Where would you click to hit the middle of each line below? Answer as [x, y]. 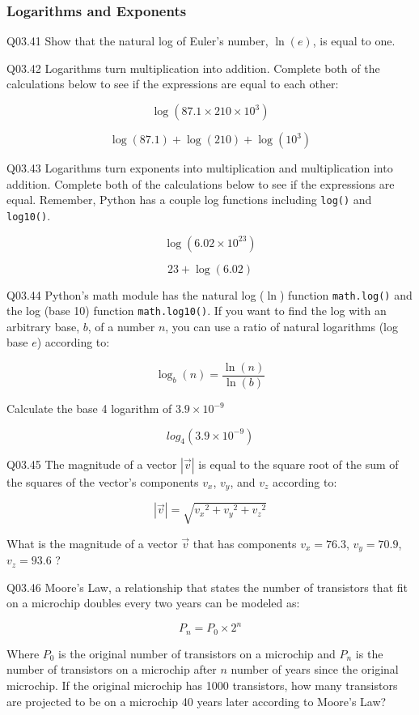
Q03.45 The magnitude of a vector [92, 464]
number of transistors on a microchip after [112, 669]
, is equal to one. [354, 41]
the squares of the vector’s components [103, 481]
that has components [245, 543]
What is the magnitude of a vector [92, 543]
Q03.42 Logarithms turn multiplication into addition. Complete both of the [193, 68]
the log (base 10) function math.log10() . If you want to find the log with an [197, 311]
